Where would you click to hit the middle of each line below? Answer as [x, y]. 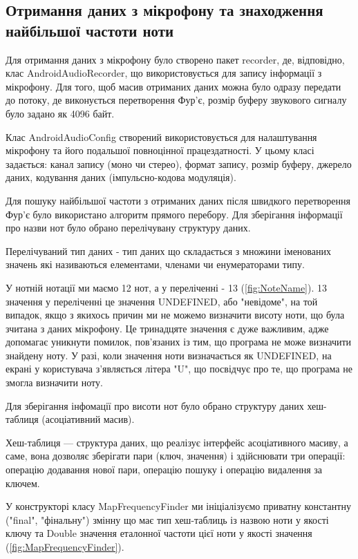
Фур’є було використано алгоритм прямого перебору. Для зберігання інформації [174, 214]
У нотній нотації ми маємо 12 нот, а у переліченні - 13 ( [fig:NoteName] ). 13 [166, 287]
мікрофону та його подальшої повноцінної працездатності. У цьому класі [160, 150]
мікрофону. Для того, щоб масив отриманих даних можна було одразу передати [173, 86]
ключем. [23, 483]
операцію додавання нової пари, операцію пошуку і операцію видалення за [164, 470]
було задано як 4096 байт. [60, 113]
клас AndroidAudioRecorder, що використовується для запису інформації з [164, 73]
